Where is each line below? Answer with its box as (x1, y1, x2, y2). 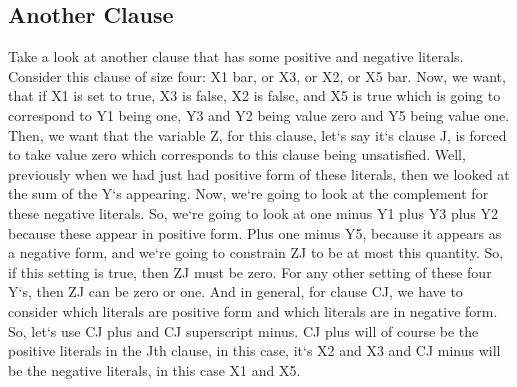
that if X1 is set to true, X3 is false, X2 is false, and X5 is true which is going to (8, 85, 501, 106)
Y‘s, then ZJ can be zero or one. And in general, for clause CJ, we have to (8, 281, 463, 302)
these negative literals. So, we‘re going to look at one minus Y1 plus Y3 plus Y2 (8, 202, 499, 223)
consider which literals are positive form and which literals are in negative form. (8, 300, 498, 321)
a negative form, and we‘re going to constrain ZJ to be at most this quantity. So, (8, 242, 504, 263)
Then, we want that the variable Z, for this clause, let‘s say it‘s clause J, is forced (8, 124, 507, 145)
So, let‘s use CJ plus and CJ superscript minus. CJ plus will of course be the (8, 320, 479, 341)
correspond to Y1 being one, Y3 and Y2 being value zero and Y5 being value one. (8, 104, 510, 125)
